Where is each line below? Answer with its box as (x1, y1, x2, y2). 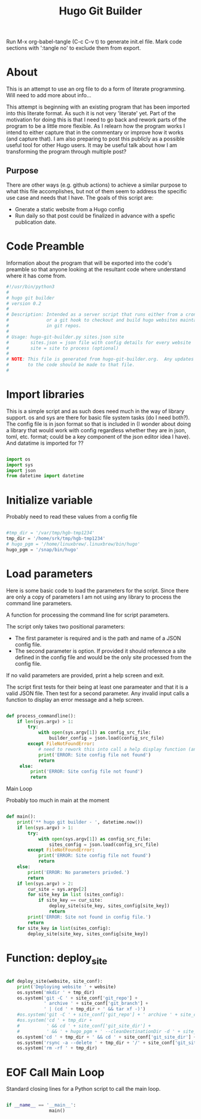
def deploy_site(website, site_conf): (6, 978, 103, 984)
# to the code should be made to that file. (6, 362, 135, 368)
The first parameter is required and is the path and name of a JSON (14, 635, 181, 642)
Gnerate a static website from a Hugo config (14, 205, 124, 213)
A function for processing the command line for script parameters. (6, 611, 170, 618)
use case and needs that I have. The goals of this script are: (6, 194, 154, 201)
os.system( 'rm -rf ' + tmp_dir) (17, 1045, 98, 1051)
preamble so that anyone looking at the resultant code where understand (6, 265, 186, 273)
